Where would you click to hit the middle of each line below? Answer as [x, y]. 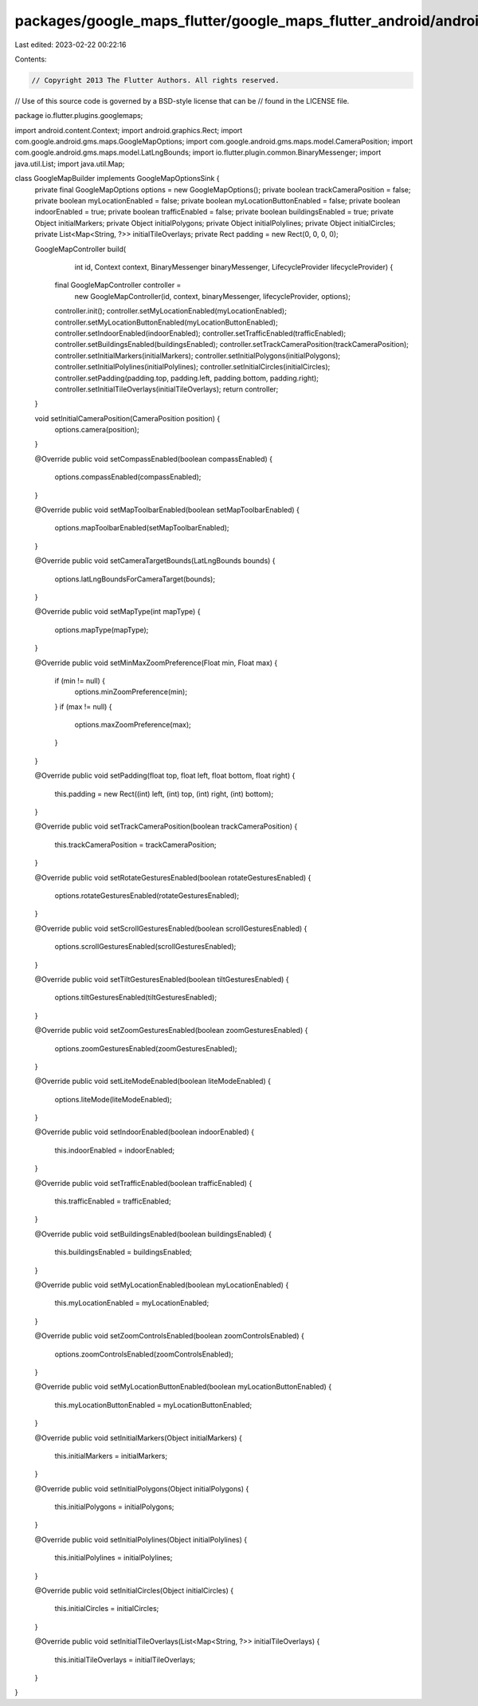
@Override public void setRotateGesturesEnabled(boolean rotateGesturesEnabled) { [173, 877]
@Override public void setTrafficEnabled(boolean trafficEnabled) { [143, 1183]
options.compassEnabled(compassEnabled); [128, 477]
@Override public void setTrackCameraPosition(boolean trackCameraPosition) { [166, 826]
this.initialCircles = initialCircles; [107, 1609]
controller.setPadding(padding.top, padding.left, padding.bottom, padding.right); [186, 378]
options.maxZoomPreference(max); [133, 725]
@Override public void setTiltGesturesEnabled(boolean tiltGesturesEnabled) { [162, 979]
